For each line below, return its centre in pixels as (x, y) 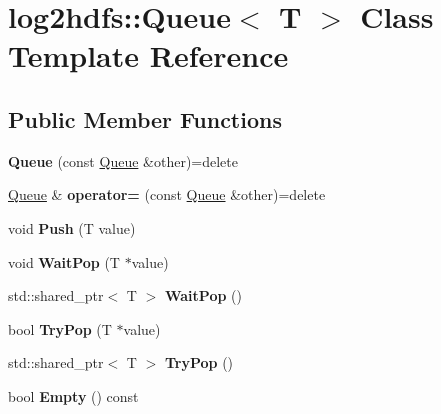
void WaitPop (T (64, 261)
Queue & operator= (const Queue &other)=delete (167, 194)
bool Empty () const (73, 395)
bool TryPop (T (60, 328)
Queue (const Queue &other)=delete (123, 160)
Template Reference (148, 55)
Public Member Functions (145, 118)
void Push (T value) (72, 227)
